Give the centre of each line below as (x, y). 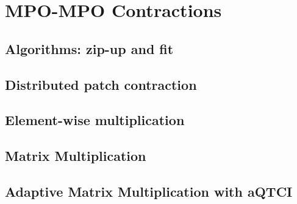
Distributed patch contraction (101, 84)
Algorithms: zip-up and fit (89, 48)
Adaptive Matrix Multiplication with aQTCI (149, 191)
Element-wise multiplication (95, 120)
